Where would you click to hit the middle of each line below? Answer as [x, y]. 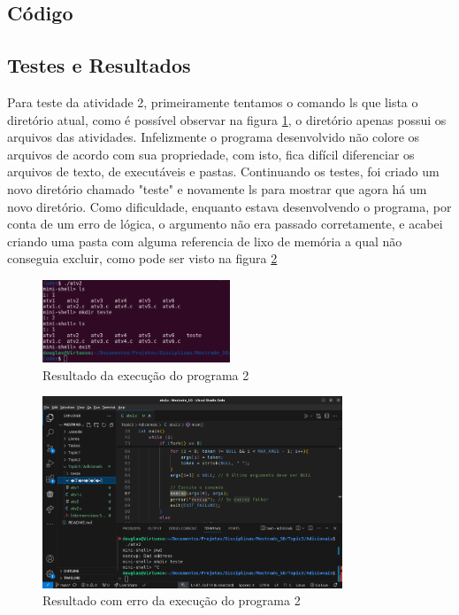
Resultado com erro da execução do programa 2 [172, 600]
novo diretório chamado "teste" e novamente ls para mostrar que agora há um [217, 188]
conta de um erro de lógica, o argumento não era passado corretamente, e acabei [225, 224]
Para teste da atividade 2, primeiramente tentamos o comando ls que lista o [213, 101]
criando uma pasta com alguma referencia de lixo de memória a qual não [205, 241]
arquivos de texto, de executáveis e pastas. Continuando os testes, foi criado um [223, 171]
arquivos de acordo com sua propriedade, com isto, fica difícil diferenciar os [211, 154]
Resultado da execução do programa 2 [146, 374]
